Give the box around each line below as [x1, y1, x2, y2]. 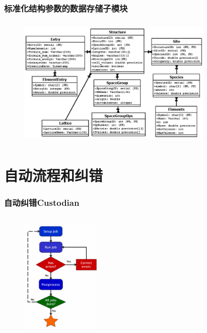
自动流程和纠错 [4, 165, 103, 185]
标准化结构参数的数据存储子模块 [4, 2, 128, 14]
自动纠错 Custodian [4, 196, 80, 209]
